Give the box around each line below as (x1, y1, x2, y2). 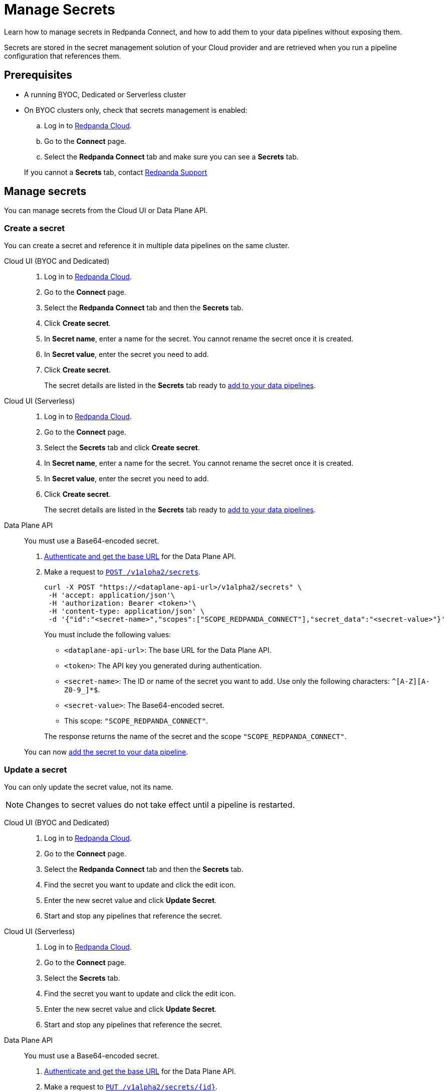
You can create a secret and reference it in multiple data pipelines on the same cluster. (4, 241, 290, 250)
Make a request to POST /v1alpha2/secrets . (44, 568, 201, 577)
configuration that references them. (4, 51, 121, 60)
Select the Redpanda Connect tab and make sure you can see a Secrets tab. (44, 152, 299, 161)
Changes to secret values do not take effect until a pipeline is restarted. (26, 799, 295, 810)
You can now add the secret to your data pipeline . (24, 748, 188, 757)
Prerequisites (4, 69, 72, 82)
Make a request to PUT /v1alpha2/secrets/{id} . (44, 1082, 217, 1091)
